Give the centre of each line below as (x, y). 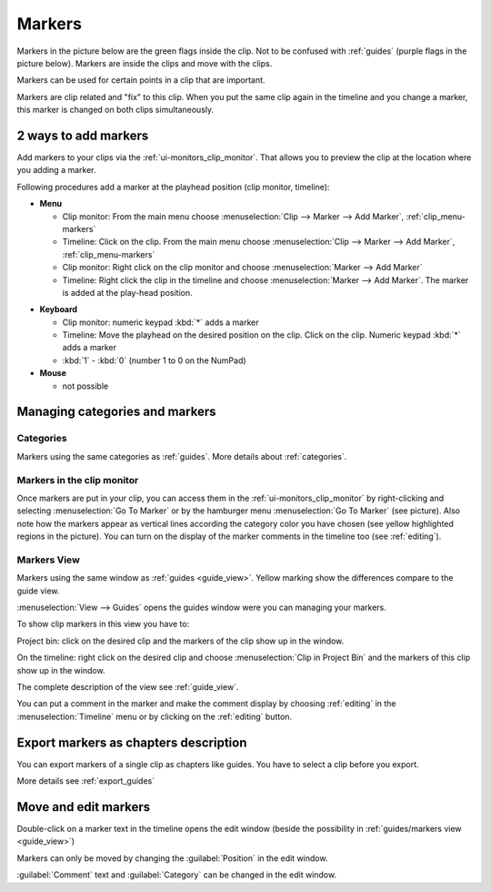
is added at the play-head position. (127, 292)
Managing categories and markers (117, 412)
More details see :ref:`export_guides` (85, 781)
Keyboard (58, 309)
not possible (85, 386)
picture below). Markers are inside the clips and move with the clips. (145, 63)
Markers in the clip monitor (78, 480)
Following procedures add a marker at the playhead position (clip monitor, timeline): (173, 187)
